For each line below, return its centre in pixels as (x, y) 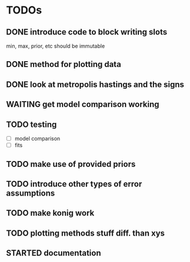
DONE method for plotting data (64, 64)
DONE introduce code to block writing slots (87, 32)
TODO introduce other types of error (74, 184)
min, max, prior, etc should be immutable (56, 46)
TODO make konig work (50, 213)
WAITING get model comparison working (83, 104)
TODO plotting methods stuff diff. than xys (86, 233)
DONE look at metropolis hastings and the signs (95, 84)
